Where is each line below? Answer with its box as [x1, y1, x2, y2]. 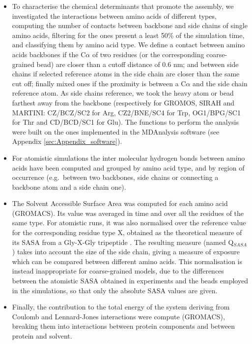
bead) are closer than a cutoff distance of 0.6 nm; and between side [36, 59, 239, 69]
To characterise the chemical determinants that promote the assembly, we [12, 1, 234, 11]
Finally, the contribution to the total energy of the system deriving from [12, 302, 230, 312]
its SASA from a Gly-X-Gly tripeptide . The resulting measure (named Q [12, 237, 234, 247]
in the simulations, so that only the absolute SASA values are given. [12, 285, 218, 295]
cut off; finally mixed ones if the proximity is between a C [12, 78, 186, 88]
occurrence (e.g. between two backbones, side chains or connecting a [12, 172, 219, 182]
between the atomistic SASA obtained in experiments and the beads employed [12, 275, 248, 286]
